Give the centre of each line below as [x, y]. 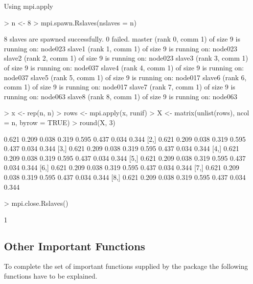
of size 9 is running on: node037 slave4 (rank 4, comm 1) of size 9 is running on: [124, 67]
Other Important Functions [75, 246]
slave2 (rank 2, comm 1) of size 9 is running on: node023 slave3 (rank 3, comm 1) [126, 58]
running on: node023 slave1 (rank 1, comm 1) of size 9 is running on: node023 [121, 48]
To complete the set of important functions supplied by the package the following [126, 266]
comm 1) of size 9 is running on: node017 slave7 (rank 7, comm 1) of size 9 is [120, 87]
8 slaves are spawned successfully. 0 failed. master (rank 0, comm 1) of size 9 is [122, 39]
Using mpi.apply [29, 6]
